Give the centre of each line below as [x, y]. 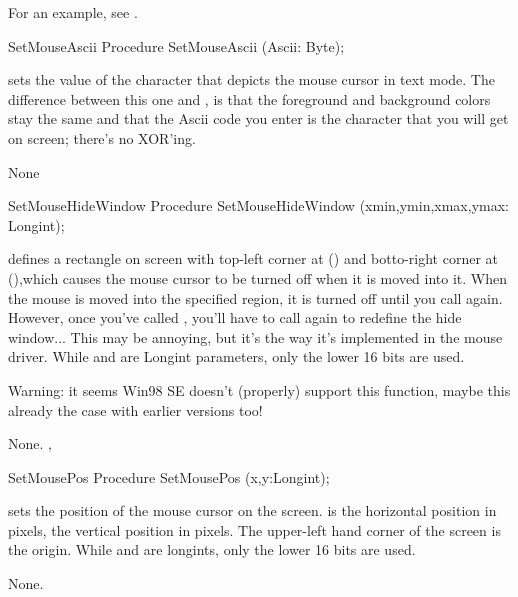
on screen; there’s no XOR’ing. [102, 137]
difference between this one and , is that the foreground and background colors [249, 98]
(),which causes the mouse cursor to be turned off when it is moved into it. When [258, 277]
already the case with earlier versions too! [135, 409]
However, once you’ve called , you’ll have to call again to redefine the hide [235, 317]
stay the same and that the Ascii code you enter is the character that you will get [258, 118]
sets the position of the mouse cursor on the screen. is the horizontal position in [252, 510]
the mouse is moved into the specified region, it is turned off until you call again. [255, 297]
